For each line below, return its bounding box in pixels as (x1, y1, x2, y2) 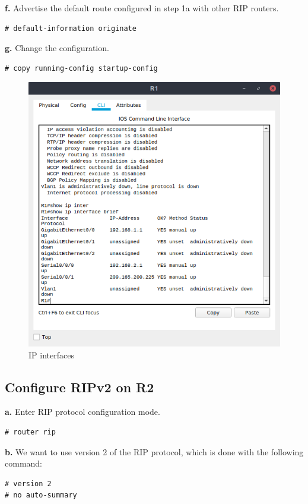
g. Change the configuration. (5, 42, 109, 54)
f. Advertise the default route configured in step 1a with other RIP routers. (5, 2, 279, 14)
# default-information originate (5, 24, 136, 33)
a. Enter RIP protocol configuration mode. (5, 405, 160, 418)
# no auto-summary (5, 491, 77, 500)
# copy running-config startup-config (5, 64, 158, 73)
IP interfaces (28, 348, 74, 361)
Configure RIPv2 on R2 (5, 377, 154, 396)
